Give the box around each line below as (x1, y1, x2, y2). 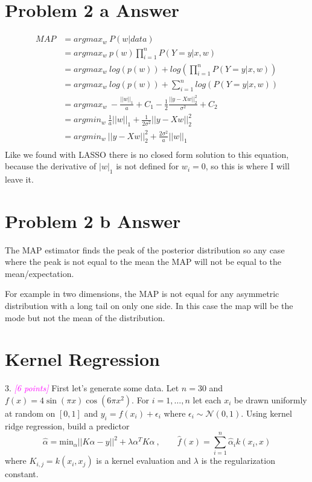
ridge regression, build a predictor (5, 419, 130, 432)
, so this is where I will (205, 160, 290, 172)
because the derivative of (5, 160, 97, 172)
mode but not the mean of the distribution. (5, 311, 165, 324)
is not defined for (116, 160, 179, 172)
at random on (5, 406, 56, 419)
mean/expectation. (5, 267, 74, 279)
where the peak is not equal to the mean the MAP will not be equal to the (5, 255, 282, 268)
